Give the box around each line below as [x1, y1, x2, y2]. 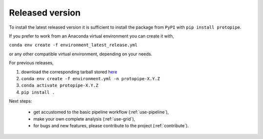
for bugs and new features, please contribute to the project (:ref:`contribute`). [33, 123, 189, 129]
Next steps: [9, 98, 32, 104]
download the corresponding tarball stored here [21, 69, 118, 75]
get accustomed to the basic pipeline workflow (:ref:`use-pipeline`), [33, 109, 169, 115]
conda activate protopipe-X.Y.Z [21, 83, 98, 88]
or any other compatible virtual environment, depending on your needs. [9, 51, 152, 57]
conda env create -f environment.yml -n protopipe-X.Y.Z [21, 76, 160, 81]
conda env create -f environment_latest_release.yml [9, 42, 138, 48]
